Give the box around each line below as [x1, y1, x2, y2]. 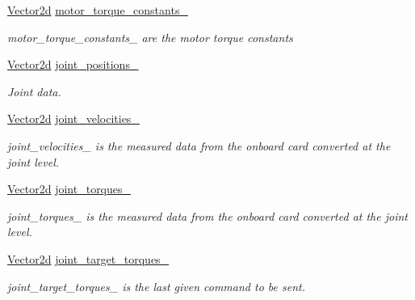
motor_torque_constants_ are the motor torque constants [7, 28, 293, 45]
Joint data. [7, 82, 61, 99]
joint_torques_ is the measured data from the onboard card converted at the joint [7, 207, 408, 224]
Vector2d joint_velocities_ [7, 110, 140, 127]
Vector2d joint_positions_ [7, 56, 139, 73]
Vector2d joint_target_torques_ [7, 250, 170, 267]
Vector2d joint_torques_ [7, 180, 132, 197]
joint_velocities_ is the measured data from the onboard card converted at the [7, 137, 391, 154]
